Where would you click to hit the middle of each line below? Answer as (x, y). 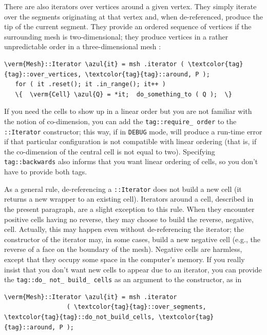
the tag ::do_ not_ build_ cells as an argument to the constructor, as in (123, 279)
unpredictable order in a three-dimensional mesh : (83, 46)
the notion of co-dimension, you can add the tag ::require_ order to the (120, 121)
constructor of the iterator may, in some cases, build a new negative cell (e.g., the (132, 239)
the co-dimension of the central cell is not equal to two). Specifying (110, 151)
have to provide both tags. (46, 172)
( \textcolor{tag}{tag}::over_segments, (136, 307)
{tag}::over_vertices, (43, 74)
